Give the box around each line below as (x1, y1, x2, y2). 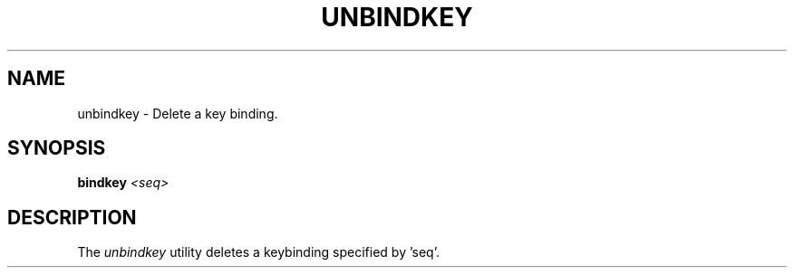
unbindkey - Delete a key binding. (77, 105, 278, 121)
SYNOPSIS (7, 137, 106, 160)
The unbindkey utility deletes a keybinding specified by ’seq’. (77, 244, 440, 261)
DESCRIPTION (7, 205, 137, 229)
